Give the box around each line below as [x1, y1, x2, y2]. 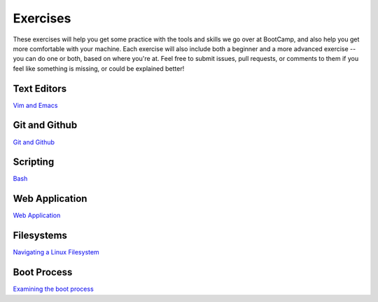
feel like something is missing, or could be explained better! [13, 64, 185, 73]
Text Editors [13, 83, 66, 95]
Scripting [13, 156, 55, 168]
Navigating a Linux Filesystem [13, 248, 99, 256]
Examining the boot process [13, 284, 94, 294]
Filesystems [13, 230, 68, 242]
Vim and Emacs [13, 101, 58, 109]
